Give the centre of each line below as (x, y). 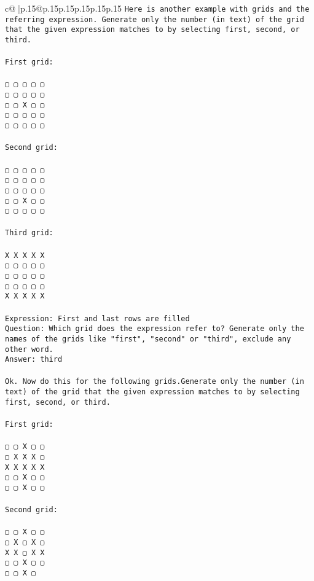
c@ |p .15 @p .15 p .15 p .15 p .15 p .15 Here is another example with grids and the (157, 8)
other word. (29, 349)
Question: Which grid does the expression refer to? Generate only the (155, 329)
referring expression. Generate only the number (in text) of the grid (155, 19)
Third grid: (29, 233)
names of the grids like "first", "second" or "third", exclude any (148, 339)
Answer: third (34, 360)
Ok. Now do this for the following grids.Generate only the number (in (155, 382)
